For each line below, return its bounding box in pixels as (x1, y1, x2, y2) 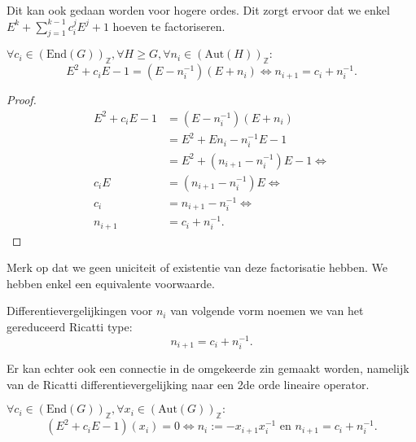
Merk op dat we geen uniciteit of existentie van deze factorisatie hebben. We (7, 259, 388, 276)
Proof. (7, 91, 37, 108)
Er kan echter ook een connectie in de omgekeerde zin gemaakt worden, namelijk (7, 360, 409, 377)
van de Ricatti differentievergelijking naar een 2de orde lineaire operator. (7, 375, 370, 392)
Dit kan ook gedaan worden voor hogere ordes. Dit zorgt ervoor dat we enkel (7, 2, 390, 18)
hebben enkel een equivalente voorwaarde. (7, 274, 215, 291)
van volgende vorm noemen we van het (170, 302, 364, 319)
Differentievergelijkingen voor (7, 302, 153, 319)
